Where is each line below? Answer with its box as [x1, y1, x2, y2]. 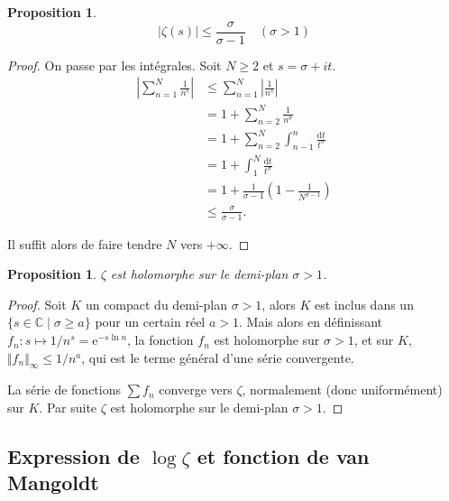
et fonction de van [197, 442, 370, 470]
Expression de [7, 442, 140, 470]
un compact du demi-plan [85, 294, 228, 313]
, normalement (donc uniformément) [242, 380, 443, 399]
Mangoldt [7, 469, 99, 496]
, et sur [353, 330, 394, 349]
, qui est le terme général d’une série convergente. [81, 348, 354, 366]
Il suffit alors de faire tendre [7, 234, 162, 253]
